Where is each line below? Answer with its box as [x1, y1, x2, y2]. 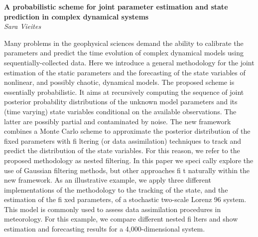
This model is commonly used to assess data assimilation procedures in [4, 204, 221, 214]
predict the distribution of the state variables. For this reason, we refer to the [4, 145, 240, 156]
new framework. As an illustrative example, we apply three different [4, 175, 212, 185]
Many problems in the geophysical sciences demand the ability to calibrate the [4, 37, 244, 48]
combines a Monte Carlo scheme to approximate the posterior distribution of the [4, 126, 251, 136]
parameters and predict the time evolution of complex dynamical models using [4, 47, 244, 58]
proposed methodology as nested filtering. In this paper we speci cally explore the [4, 155, 254, 165]
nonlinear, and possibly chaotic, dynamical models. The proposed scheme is [4, 77, 235, 87]
